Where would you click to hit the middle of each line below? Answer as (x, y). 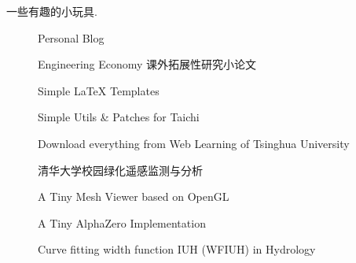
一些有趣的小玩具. (52, 11)
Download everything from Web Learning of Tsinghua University (194, 143)
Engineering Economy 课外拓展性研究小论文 (147, 64)
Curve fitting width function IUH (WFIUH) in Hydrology (177, 249)
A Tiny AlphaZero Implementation (122, 222)
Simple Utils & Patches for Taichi (119, 117)
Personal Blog (71, 37)
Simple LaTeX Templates (99, 90)
